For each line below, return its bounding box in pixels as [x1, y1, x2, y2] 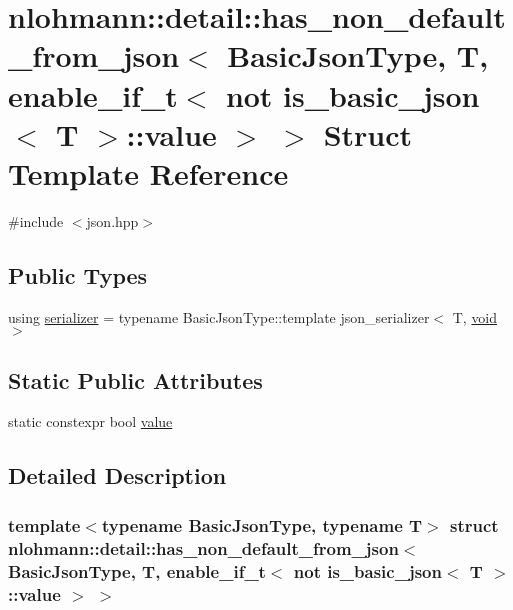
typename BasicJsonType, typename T [101, 512, 423, 537]
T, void [452, 306, 498, 327]
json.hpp [86, 210, 139, 231]
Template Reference [8, 152, 289, 193]
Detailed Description [8, 460, 227, 491]
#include [8, 210, 64, 231]
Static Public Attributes [8, 364, 263, 395]
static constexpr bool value [8, 411, 173, 432]
